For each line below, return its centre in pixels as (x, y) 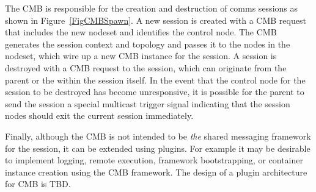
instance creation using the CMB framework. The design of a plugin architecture (156, 172)
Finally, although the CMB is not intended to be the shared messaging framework (158, 136)
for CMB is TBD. (38, 184)
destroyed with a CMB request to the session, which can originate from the (146, 67)
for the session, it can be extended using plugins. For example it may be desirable (158, 148)
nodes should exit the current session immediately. (99, 116)
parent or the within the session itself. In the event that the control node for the (155, 80)
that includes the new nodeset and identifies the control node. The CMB (141, 32)
